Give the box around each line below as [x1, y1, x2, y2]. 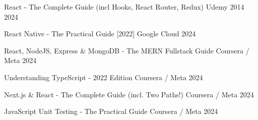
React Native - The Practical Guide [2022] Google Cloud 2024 [4, 28, 196, 39]
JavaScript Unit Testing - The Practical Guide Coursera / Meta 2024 [4, 106, 218, 116]
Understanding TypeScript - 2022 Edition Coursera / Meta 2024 [4, 72, 203, 82]
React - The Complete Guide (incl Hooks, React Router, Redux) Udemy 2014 [4, 2, 244, 12]
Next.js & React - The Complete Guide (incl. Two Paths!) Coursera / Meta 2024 [4, 89, 254, 99]
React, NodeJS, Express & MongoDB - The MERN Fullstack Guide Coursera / [4, 45, 249, 55]
